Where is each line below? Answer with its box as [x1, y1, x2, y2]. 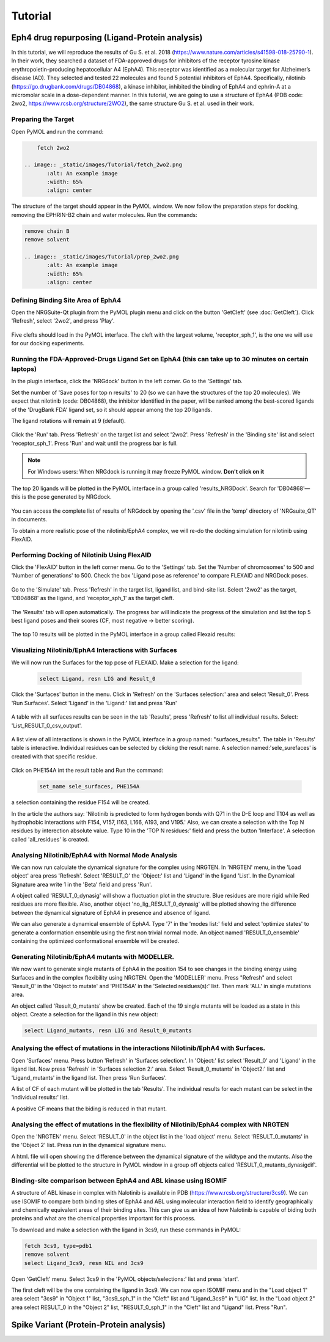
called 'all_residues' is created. [11, 835, 89, 843]
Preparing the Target [11, 115, 75, 123]
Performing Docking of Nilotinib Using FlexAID [11, 551, 152, 559]
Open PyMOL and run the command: [11, 128, 104, 135]
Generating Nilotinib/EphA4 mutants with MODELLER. [11, 952, 174, 961]
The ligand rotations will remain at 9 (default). [11, 417, 126, 424]
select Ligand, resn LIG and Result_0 [39, 675, 156, 682]
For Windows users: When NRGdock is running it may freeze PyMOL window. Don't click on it [28, 468, 265, 475]
